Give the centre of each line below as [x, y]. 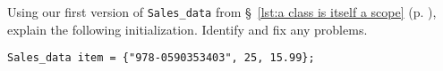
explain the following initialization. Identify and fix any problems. [187, 29]
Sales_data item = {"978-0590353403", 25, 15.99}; [161, 58]
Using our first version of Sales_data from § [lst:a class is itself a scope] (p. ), [222, 12]
